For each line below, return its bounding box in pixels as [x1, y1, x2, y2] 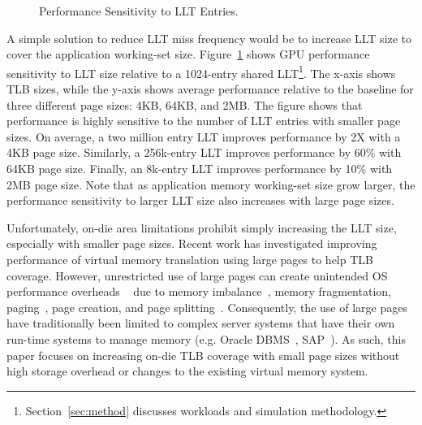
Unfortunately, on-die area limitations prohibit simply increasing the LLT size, [6, 219, 397, 236]
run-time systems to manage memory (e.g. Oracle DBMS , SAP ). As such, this [6, 330, 406, 347]
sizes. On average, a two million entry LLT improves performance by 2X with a [6, 128, 401, 145]
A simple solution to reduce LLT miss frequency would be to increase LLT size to [6, 29, 412, 46]
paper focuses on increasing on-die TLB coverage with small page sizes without [6, 346, 400, 363]
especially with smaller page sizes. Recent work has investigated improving [6, 235, 377, 252]
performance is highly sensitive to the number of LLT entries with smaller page [6, 112, 401, 129]
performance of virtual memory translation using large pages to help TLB [6, 250, 373, 267]
